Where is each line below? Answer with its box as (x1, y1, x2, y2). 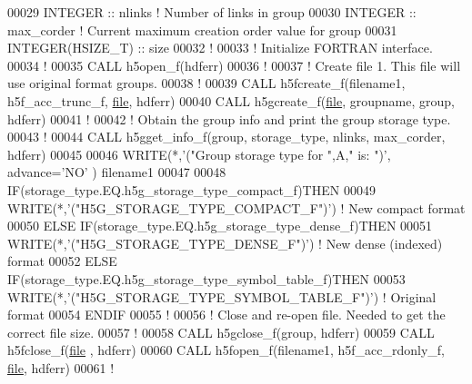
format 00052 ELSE (7, 251, 117, 271)
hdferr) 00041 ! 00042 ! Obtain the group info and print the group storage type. (7, 109, 451, 128)
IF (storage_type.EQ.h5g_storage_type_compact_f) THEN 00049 (7, 180, 376, 199)
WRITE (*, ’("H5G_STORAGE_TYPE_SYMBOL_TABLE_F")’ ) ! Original (7, 287, 437, 306)
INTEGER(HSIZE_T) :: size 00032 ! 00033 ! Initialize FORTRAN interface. (7, 38, 433, 57)
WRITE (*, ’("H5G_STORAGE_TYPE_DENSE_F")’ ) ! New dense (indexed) (7, 233, 443, 252)
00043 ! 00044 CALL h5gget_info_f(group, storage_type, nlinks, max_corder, (7, 127, 446, 146)
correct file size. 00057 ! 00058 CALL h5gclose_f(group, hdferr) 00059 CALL (7, 322, 435, 341)
